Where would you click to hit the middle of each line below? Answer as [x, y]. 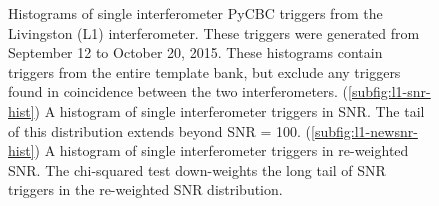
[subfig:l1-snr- [389, 91]
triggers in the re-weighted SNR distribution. [145, 189]
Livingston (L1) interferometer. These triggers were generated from [214, 32]
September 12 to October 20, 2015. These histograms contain [195, 52]
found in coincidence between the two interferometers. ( [178, 91]
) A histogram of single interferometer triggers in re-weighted [221, 150]
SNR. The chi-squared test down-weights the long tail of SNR [197, 169]
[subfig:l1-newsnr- [364, 130]
